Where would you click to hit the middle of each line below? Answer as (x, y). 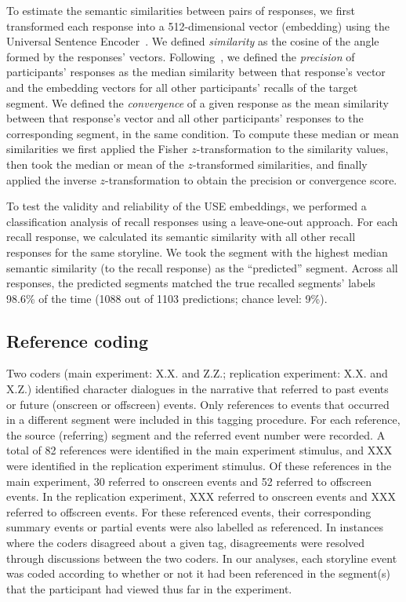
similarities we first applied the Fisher (97, 149)
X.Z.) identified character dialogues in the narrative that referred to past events (198, 389)
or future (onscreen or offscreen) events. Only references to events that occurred (198, 404)
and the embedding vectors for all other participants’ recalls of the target (182, 87)
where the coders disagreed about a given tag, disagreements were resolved (186, 543)
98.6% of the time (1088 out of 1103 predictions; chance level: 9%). (167, 298)
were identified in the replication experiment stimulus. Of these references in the (199, 466)
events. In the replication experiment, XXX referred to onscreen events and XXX (201, 496)
